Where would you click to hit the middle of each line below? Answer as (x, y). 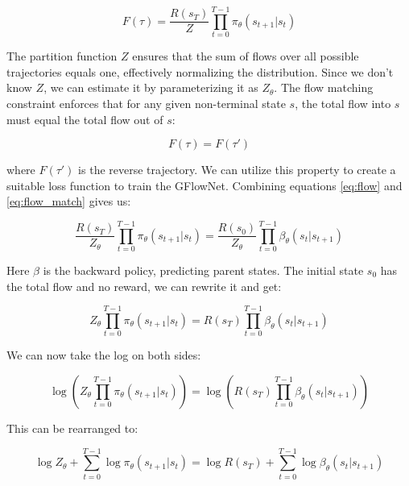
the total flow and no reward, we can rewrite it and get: (144, 286)
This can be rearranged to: (72, 428)
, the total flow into (343, 103)
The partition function (62, 56)
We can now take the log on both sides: (104, 355)
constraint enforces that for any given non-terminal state (146, 103)
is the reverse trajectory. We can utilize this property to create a (237, 170)
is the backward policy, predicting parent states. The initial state (203, 270)
